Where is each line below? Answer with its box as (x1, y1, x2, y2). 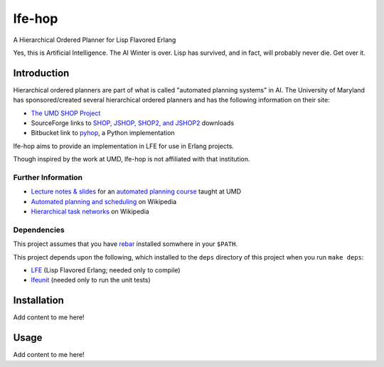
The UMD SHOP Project (31, 109, 101, 117)
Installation (13, 294, 64, 307)
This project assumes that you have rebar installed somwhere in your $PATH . (13, 240, 238, 248)
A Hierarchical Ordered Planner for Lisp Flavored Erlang (13, 36, 176, 44)
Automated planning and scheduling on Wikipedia (31, 197, 177, 206)
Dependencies (13, 225, 65, 235)
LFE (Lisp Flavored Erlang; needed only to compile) (31, 266, 181, 275)
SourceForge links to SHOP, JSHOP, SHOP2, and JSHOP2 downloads (31, 119, 235, 127)
